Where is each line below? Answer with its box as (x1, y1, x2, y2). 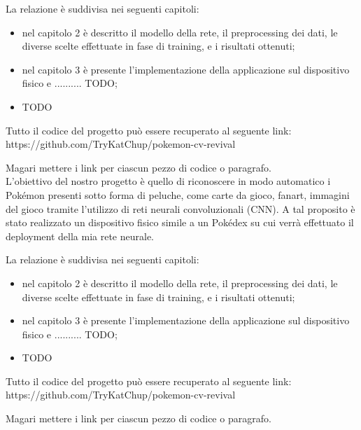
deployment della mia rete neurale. (6, 228, 155, 243)
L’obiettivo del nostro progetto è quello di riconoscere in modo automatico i (6, 174, 331, 188)
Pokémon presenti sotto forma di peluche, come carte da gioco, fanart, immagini (6, 187, 350, 202)
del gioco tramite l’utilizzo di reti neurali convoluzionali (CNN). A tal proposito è (6, 201, 355, 216)
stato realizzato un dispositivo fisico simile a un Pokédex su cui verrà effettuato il (6, 215, 354, 230)
